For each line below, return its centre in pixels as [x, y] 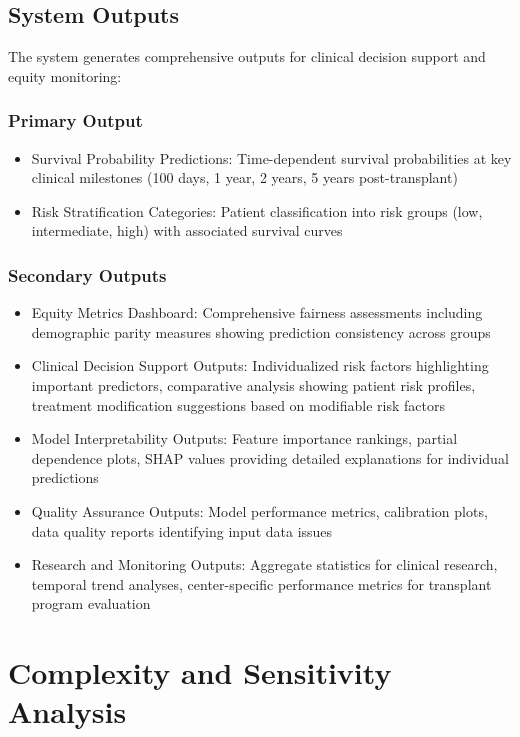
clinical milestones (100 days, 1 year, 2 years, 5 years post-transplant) [244, 177]
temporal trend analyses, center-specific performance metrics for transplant [261, 583]
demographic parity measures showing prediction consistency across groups [261, 331]
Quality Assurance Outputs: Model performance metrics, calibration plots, [259, 510]
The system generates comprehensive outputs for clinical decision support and [247, 56]
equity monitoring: [65, 75]
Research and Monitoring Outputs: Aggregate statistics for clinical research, [264, 564]
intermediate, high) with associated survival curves [187, 230]
